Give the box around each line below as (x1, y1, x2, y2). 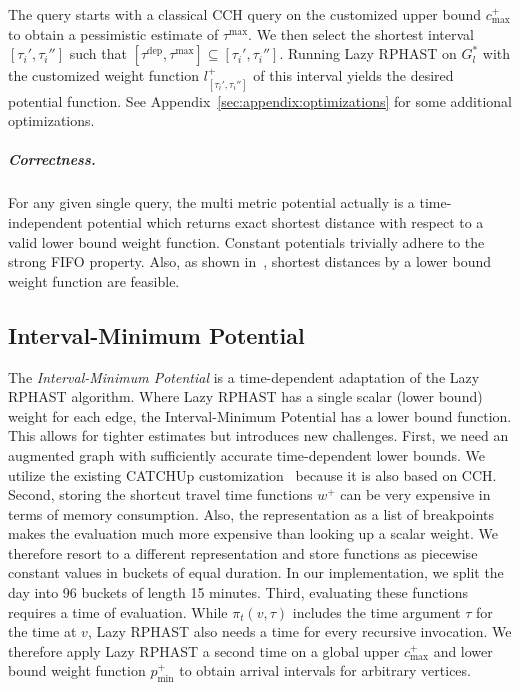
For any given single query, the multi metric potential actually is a (8, 192, 415, 213)
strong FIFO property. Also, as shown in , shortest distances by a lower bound (8, 251, 492, 272)
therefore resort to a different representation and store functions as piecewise (8, 542, 478, 563)
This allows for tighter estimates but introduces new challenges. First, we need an (8, 425, 509, 446)
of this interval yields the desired (253, 65, 454, 86)
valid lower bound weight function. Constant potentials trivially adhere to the (8, 231, 485, 252)
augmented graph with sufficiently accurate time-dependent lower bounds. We (8, 444, 486, 465)
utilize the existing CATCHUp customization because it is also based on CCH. (8, 464, 497, 485)
